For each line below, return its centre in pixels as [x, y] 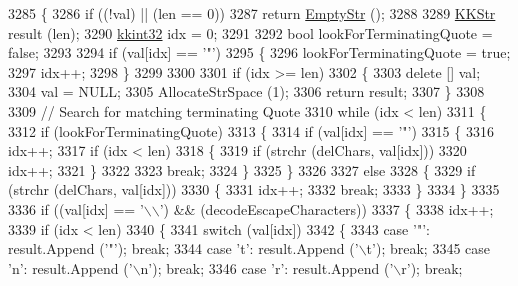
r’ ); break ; [432, 267]
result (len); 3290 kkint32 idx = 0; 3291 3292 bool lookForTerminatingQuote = [250, 32]
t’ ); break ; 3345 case [428, 248]
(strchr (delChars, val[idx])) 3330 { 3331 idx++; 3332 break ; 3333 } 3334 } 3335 [254, 189]
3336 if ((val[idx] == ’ [76, 208]
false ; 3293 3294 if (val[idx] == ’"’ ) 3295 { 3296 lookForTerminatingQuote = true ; [259, 52]
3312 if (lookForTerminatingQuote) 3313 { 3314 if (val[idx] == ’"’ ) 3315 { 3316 [251, 130]
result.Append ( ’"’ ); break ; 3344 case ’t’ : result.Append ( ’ [183, 248]
